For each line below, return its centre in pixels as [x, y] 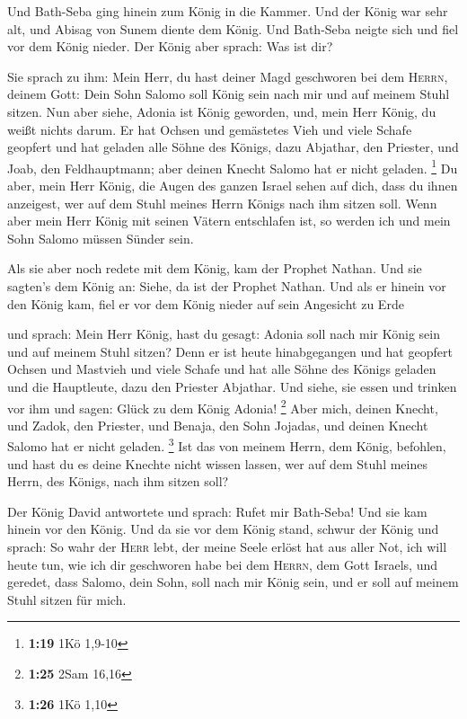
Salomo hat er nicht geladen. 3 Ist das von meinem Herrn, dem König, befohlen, [227, 445]
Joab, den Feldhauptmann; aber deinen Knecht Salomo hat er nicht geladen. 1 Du [233, 166]
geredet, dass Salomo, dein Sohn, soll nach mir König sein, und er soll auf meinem [233, 582]
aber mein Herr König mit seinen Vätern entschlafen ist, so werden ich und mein [229, 221]
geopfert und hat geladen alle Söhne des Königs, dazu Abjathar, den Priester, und [233, 147]
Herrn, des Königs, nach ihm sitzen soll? [118, 481]
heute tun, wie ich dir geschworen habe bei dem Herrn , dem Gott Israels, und [223, 564]
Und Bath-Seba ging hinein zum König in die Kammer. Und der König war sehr [228, 11]
